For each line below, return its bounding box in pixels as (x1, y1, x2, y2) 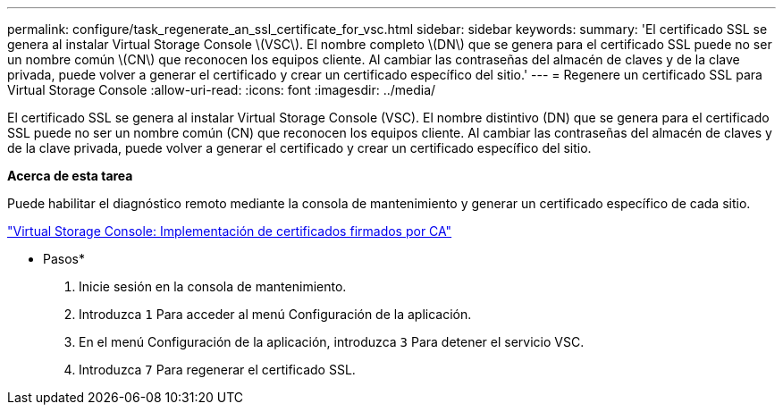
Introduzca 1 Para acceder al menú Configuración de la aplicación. (79, 307, 472, 322)
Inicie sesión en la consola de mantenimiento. (79, 279, 347, 294)
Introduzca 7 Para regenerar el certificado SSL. (79, 362, 356, 377)
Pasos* (43, 251, 85, 266)
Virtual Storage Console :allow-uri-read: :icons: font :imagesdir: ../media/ (7, 82, 436, 97)
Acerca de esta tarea (7, 168, 133, 183)
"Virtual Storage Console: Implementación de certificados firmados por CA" (7, 223, 452, 239)
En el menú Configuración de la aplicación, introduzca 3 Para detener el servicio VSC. (79, 334, 585, 349)
